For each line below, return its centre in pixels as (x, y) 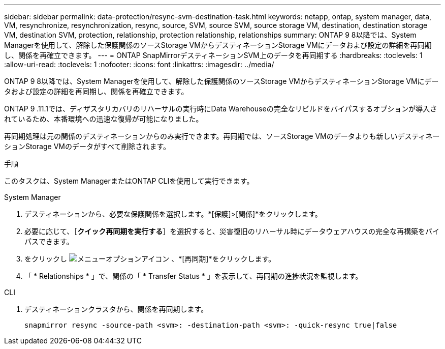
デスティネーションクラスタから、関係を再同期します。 (116, 309)
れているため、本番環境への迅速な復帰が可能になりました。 (104, 119)
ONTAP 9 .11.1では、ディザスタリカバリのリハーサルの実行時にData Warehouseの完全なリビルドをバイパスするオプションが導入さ (221, 109)
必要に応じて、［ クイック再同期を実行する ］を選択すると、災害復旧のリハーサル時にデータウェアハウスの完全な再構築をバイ (232, 231)
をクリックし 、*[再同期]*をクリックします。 (150, 259)
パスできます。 (49, 241)
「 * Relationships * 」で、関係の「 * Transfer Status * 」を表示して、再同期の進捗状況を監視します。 (194, 276)
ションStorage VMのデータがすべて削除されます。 (87, 146)
